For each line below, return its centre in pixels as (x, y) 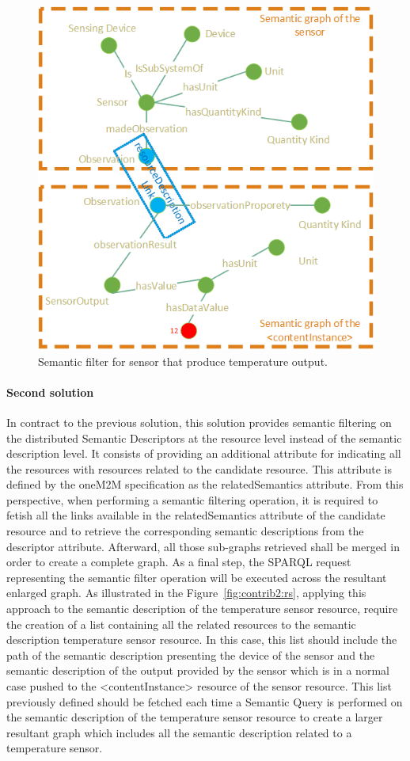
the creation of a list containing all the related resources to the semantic (181, 624)
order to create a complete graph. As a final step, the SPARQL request (179, 562)
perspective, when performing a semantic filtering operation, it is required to (192, 499)
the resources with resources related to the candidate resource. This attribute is (199, 468)
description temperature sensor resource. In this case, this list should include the (202, 639)
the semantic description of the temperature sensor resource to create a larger (195, 717)
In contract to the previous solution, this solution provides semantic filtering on (199, 422)
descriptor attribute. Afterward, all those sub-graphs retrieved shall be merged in (203, 546)
